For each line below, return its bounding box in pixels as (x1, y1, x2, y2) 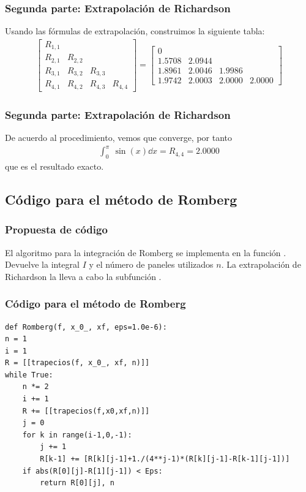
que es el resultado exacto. (5, 159, 104, 172)
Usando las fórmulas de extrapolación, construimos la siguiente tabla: (5, 25, 265, 37)
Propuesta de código (5, 222, 108, 237)
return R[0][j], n (40, 479, 114, 488)
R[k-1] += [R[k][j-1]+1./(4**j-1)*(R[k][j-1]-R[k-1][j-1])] (40, 455, 290, 464)
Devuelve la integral (5, 258, 80, 271)
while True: (5, 370, 53, 379)
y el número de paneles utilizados (89, 258, 214, 271)
